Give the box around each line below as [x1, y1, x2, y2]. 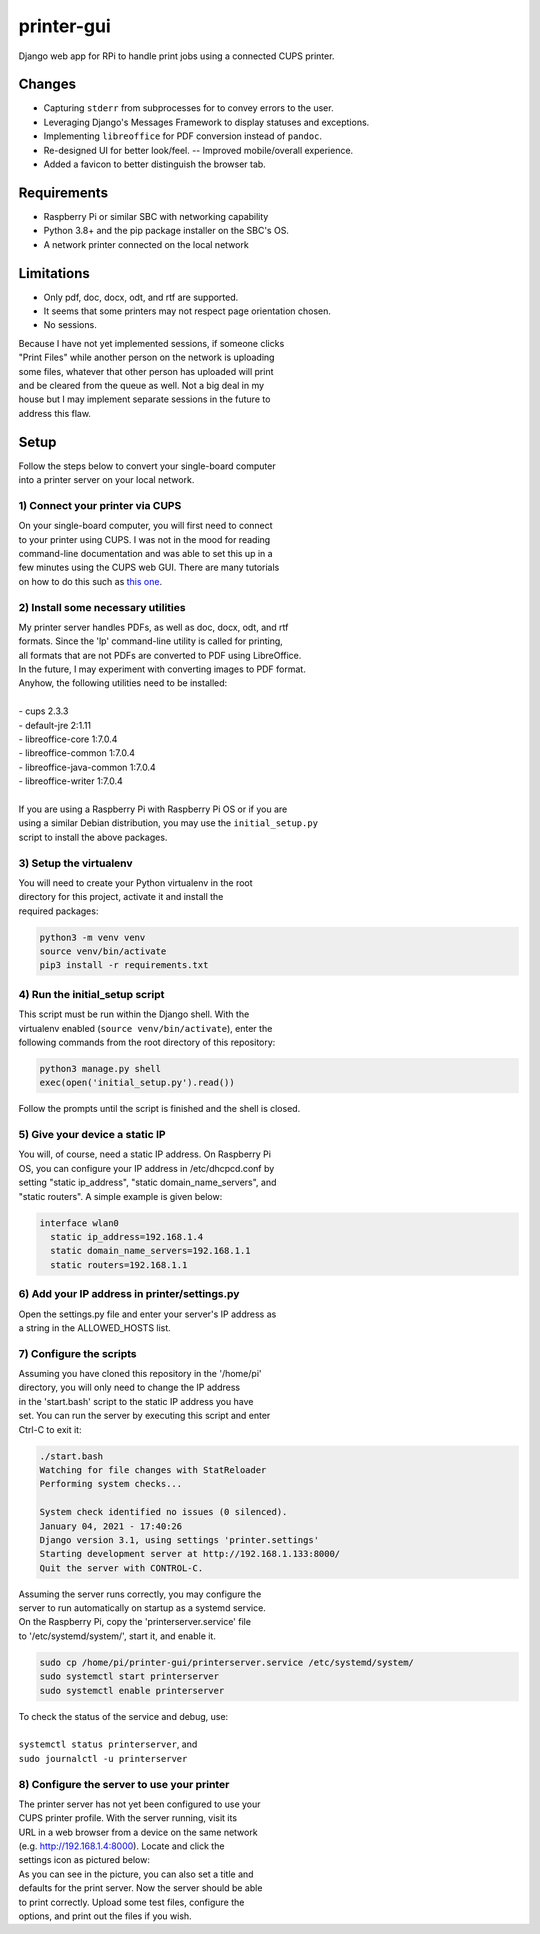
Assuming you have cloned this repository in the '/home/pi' [18, 1368, 262, 1380]
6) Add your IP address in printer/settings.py [18, 1287, 240, 1301]
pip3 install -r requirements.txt [39, 960, 209, 971]
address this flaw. [18, 407, 92, 419]
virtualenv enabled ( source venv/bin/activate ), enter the [18, 1022, 273, 1034]
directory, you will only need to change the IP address [18, 1381, 240, 1394]
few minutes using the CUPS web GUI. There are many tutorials [18, 561, 280, 574]
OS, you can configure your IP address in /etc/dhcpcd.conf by [18, 1162, 275, 1174]
